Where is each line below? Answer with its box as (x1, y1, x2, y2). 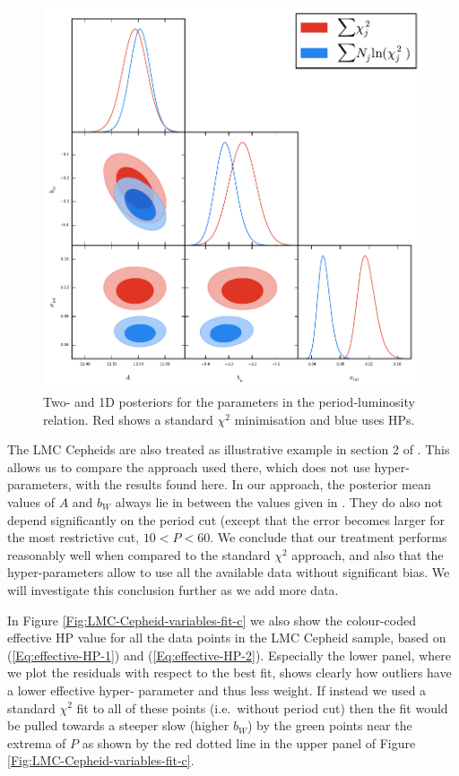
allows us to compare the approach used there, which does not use (7, 457, 370, 476)
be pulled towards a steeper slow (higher (7, 716, 229, 735)
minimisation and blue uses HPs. (234, 410, 415, 428)
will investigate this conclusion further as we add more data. (7, 580, 339, 599)
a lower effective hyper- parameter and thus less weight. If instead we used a (7, 680, 427, 699)
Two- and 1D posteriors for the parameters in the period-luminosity (43, 392, 415, 410)
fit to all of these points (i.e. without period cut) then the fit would (76, 698, 448, 717)
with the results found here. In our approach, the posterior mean (75, 475, 431, 494)
